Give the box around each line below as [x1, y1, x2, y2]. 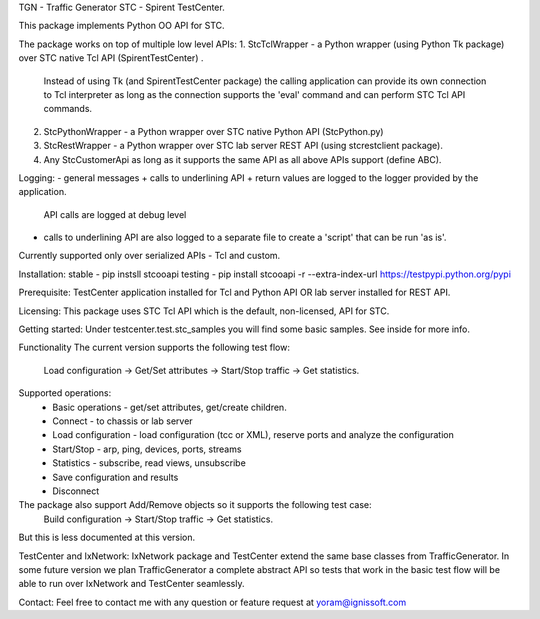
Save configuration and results [52, 471, 179, 483]
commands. [43, 103, 93, 115]
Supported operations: [18, 387, 112, 399]
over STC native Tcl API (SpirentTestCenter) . [18, 52, 204, 64]
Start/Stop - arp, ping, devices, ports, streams [52, 443, 242, 455]
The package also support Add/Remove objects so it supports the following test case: [18, 499, 372, 511]
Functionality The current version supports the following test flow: [18, 341, 290, 354]
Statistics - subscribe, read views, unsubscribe [52, 457, 247, 469]
